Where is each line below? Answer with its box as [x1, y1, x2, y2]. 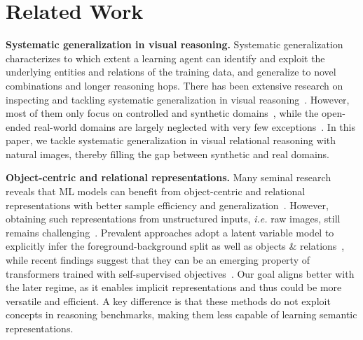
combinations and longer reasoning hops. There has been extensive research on [6, 78, 343, 92]
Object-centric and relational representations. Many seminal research [6, 170, 331, 185]
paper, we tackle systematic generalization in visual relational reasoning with [6, 133, 336, 148]
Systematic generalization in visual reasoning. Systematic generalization [6, 37, 343, 52]
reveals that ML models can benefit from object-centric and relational [6, 184, 306, 199]
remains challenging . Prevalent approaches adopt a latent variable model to [6, 225, 334, 239]
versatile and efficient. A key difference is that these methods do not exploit [6, 293, 331, 308]
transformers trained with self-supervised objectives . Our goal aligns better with [6, 266, 355, 281]
